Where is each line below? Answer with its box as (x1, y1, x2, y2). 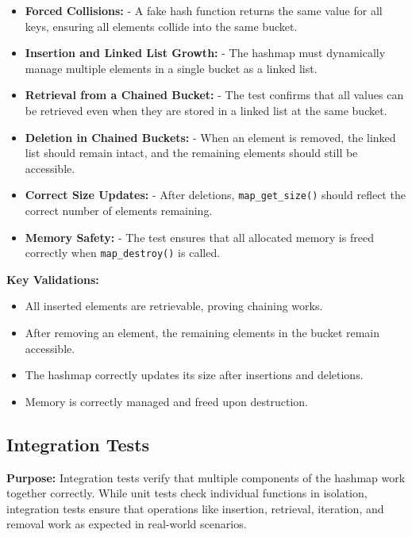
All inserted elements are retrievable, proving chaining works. (25, 297, 323, 314)
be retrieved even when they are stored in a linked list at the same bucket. (25, 102, 387, 118)
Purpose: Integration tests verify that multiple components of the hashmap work (6, 469, 406, 485)
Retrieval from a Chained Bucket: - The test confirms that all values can (25, 86, 404, 103)
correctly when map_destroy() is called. (25, 244, 221, 261)
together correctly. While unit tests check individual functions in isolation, (6, 485, 368, 501)
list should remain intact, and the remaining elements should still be (25, 144, 358, 161)
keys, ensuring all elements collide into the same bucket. (25, 17, 298, 34)
